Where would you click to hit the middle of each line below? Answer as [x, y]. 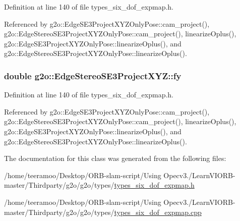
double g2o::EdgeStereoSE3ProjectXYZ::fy [93, 75]
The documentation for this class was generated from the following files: [115, 158]
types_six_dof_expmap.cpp [158, 212]
